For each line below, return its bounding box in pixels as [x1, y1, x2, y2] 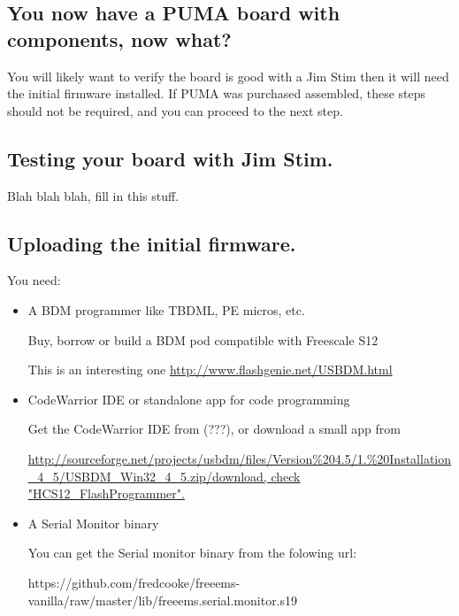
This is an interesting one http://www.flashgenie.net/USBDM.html [27, 360, 393, 379]
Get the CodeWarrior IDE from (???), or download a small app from [27, 420, 401, 438]
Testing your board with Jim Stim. [7, 144, 333, 172]
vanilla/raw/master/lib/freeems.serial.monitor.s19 [27, 590, 298, 609]
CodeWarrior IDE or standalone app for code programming [27, 389, 350, 408]
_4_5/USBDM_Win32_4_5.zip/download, [27, 466, 267, 485]
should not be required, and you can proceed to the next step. [7, 101, 343, 119]
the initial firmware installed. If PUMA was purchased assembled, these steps [7, 84, 426, 103]
